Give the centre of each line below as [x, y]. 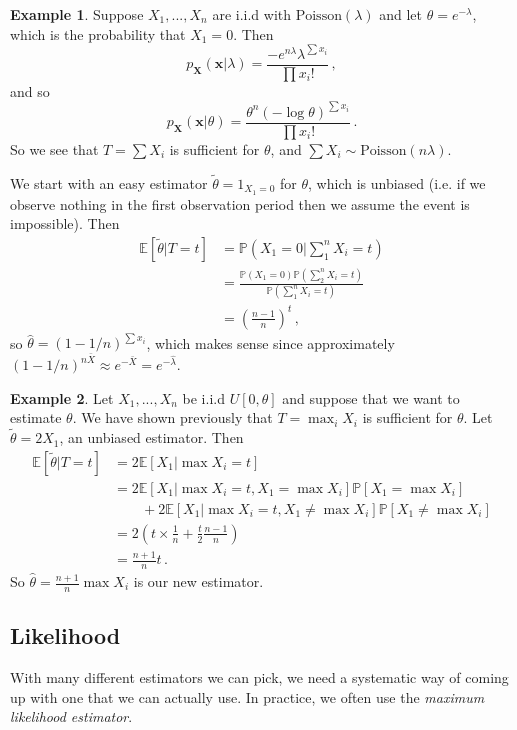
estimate [36, 417]
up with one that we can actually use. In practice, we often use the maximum [247, 696]
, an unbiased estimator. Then [151, 437]
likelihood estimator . [71, 716]
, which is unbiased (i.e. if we [397, 182]
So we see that [54, 148]
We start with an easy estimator [109, 182]
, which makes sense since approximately [270, 342]
